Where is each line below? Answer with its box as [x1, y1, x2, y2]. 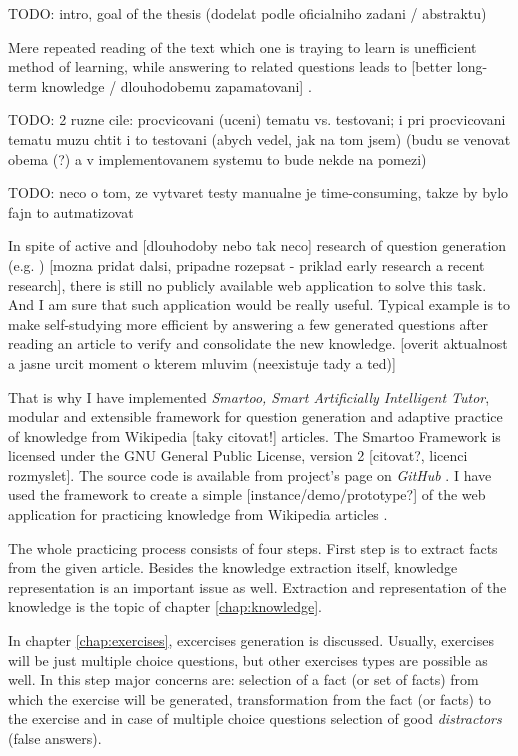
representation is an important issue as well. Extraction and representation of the [8, 576, 507, 597]
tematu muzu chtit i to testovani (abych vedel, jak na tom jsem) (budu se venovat [8, 128, 511, 149]
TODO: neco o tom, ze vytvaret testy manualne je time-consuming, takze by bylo [8, 182, 509, 203]
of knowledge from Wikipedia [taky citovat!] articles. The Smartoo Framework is [8, 425, 501, 446]
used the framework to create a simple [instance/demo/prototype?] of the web [8, 484, 486, 505]
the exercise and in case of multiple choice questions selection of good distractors [8, 708, 502, 729]
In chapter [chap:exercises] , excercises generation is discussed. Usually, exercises [8, 630, 494, 651]
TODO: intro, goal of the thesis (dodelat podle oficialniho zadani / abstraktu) [8, 3, 487, 23]
